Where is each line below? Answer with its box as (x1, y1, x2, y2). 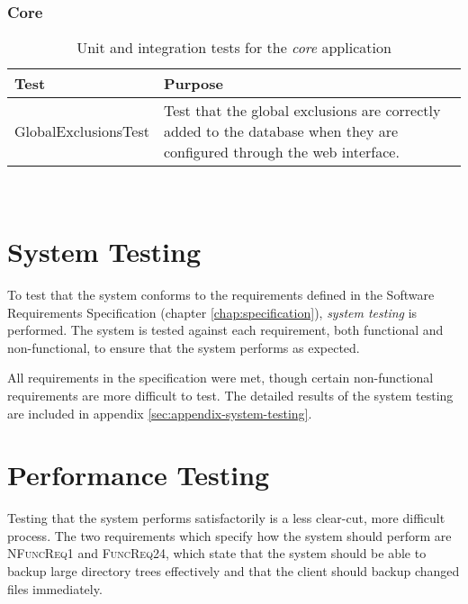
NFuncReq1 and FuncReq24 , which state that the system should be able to (7, 544, 427, 563)
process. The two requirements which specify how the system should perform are (7, 526, 452, 545)
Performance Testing (7, 456, 270, 493)
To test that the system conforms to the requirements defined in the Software (7, 284, 435, 303)
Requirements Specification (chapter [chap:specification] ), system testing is (7, 302, 418, 321)
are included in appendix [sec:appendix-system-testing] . (7, 403, 312, 422)
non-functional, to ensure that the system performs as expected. (7, 338, 360, 356)
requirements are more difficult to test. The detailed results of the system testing (7, 385, 454, 404)
